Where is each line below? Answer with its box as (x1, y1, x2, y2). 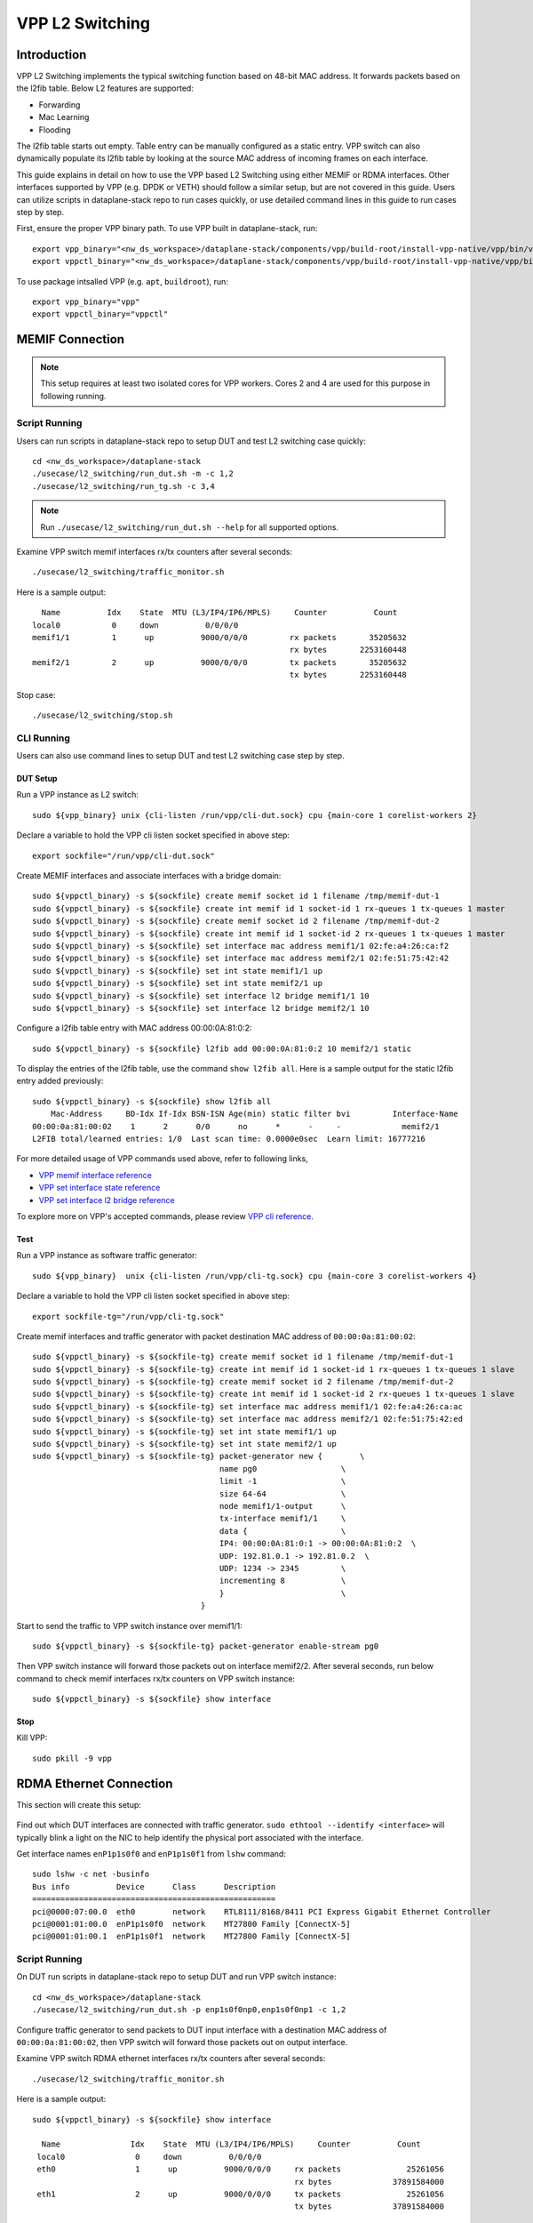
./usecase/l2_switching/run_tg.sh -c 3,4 (32, 481, 215, 491)
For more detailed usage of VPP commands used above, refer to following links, (16, 1153, 308, 1164)
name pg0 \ (219, 1464, 346, 1473)
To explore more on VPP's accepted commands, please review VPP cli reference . (16, 1210, 314, 1222)
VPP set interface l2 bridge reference (38, 1194, 175, 1205)
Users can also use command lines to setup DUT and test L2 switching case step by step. (16, 750, 346, 761)
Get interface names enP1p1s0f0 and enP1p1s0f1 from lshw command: (16, 1848, 286, 1858)
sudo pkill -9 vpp (32, 1753, 113, 1763)
